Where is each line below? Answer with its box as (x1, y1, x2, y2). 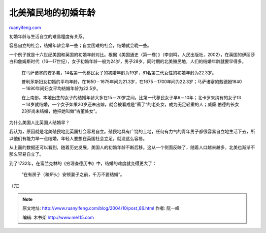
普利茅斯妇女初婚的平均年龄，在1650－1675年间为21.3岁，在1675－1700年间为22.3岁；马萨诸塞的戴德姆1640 (21, 79, 242, 85)
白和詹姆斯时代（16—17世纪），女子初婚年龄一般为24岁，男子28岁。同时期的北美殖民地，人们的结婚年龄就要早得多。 (9, 58, 246, 64)
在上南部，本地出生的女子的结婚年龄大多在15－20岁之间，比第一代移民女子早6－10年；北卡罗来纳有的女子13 (21, 94, 241, 100)
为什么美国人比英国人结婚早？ (9, 119, 70, 125)
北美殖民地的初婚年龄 (9, 7, 96, 18)
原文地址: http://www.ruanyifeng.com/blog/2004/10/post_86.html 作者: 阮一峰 (22, 205, 180, 211)
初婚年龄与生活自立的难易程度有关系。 (9, 33, 87, 39)
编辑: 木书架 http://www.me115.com (22, 214, 94, 220)
